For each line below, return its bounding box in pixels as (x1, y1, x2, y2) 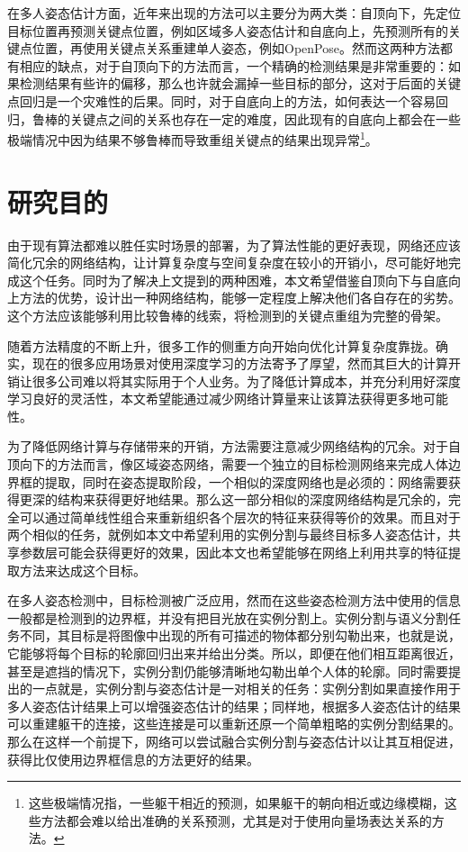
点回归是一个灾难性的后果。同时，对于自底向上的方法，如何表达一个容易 (7, 91, 436, 110)
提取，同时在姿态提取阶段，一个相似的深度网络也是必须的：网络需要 (44, 472, 448, 491)
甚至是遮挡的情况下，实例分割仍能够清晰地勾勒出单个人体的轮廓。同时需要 (7, 661, 448, 680)
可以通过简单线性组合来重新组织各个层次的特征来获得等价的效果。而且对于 (19, 507, 461, 526)
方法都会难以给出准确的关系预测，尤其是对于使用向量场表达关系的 (40, 811, 432, 829)
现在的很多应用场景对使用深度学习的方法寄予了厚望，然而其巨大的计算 (31, 354, 448, 373)
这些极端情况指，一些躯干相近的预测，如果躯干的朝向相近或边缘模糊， (28, 793, 445, 812)
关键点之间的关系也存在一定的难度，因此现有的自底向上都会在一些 (69, 109, 461, 128)
